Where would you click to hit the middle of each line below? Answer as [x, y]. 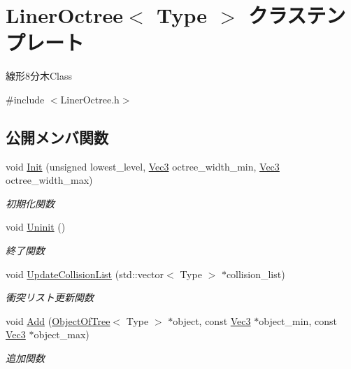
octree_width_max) [49, 180]
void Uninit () [36, 227]
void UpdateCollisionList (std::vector [85, 274]
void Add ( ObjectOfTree [58, 320]
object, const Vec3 [212, 320]
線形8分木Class [39, 76]
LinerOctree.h [90, 99]
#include [25, 99]
